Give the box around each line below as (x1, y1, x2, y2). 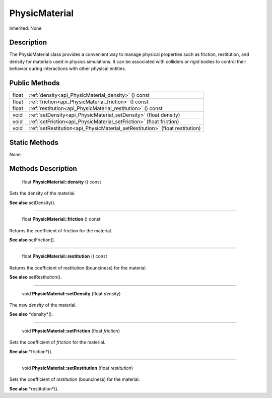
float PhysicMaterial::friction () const (22, 216, 101, 222)
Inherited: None (9, 25, 42, 31)
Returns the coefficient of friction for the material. (9, 227, 113, 234)
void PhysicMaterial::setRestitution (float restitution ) (22, 365, 133, 371)
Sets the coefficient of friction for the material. (9, 339, 106, 345)
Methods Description (9, 164, 78, 173)
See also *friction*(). (9, 348, 53, 355)
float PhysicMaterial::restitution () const (22, 253, 107, 259)
